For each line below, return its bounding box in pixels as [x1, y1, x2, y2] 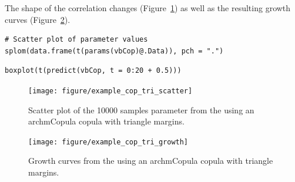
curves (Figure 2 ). [5, 13, 71, 25]
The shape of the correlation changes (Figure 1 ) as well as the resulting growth [5, 2, 291, 14]
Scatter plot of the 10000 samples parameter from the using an [28, 103, 254, 116]
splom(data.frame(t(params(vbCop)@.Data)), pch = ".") [5, 46, 224, 55]
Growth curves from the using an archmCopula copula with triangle [28, 154, 273, 167]
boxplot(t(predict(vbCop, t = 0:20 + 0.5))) [5, 66, 182, 75]
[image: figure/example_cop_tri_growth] [28, 137, 189, 146]
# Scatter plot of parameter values [5, 35, 148, 44]
